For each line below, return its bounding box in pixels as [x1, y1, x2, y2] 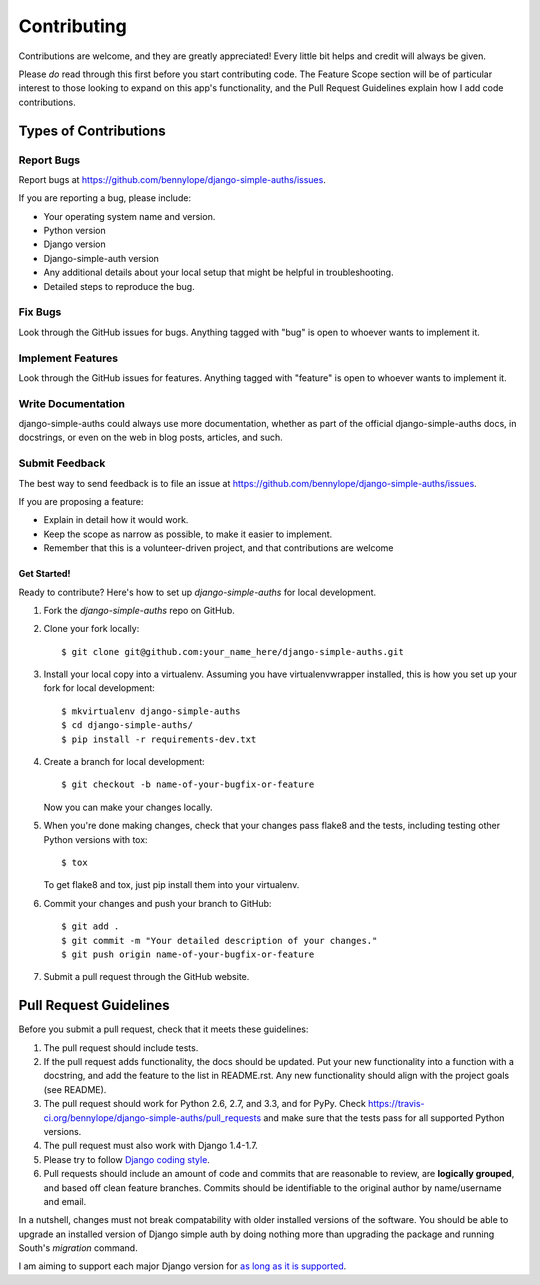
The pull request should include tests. [43, 1041, 199, 1054]
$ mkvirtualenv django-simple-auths [61, 705, 241, 717]
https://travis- [368, 1098, 425, 1110]
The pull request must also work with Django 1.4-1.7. [43, 1140, 259, 1152]
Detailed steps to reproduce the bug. [43, 280, 195, 292]
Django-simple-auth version [43, 252, 160, 264]
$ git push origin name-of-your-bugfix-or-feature [61, 948, 315, 960]
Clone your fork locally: [43, 623, 140, 635]
